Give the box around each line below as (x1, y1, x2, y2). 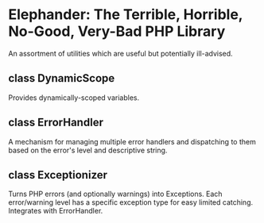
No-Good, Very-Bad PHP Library (8, 22, 226, 40)
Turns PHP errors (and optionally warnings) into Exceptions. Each (8, 189, 223, 199)
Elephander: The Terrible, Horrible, (8, 6, 243, 24)
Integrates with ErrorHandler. (8, 206, 103, 216)
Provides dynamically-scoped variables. (8, 93, 140, 102)
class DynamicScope (8, 71, 115, 85)
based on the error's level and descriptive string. (8, 145, 168, 155)
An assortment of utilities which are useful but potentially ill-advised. (8, 48, 233, 58)
